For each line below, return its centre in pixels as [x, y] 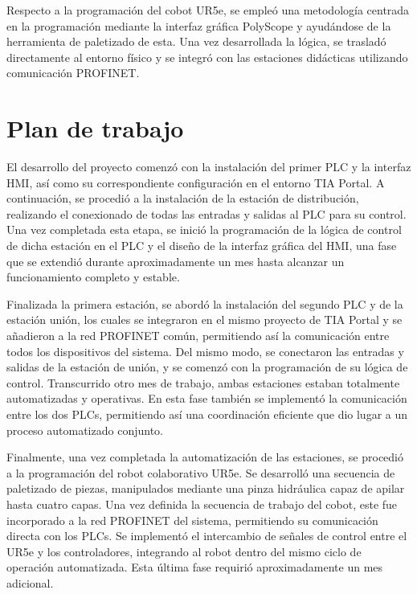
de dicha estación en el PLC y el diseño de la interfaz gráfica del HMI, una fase [202, 246]
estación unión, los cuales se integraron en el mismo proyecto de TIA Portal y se [204, 320]
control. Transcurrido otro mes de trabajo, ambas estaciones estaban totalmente [203, 382]
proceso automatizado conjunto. [85, 430]
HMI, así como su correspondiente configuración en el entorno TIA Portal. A [196, 182]
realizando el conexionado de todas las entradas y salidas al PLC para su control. [206, 213]
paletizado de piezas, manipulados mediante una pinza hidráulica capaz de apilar [206, 488]
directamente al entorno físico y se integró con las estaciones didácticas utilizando [207, 57]
